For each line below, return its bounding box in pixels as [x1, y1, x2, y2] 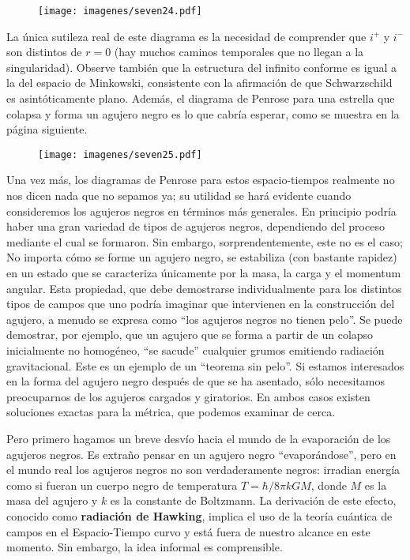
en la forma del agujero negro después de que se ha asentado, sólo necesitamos [6, 373, 385, 389]
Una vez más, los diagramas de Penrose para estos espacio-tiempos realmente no [6, 171, 395, 188]
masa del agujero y [6, 492, 98, 509]
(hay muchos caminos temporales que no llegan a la [114, 43, 364, 60]
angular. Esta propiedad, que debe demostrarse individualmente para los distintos [6, 280, 402, 296]
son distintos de [6, 43, 82, 60]
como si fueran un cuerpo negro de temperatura [6, 476, 238, 493]
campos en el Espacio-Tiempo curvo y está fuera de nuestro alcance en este [6, 523, 371, 539]
